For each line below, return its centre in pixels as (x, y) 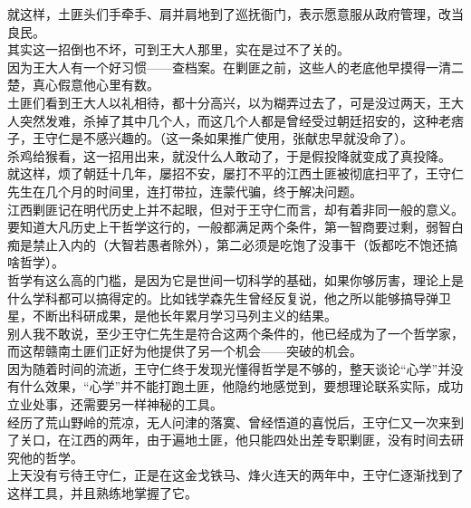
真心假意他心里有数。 (96, 85)
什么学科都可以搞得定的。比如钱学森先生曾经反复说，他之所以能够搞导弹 (223, 297)
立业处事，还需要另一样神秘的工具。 (115, 404)
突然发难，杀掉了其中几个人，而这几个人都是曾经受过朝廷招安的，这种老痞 (241, 120)
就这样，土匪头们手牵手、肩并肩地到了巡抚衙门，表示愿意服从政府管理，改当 (235, 14)
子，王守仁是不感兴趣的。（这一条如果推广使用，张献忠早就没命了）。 (210, 138)
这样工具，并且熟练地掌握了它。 (102, 493)
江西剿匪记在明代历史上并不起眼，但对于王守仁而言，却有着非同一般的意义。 (235, 209)
